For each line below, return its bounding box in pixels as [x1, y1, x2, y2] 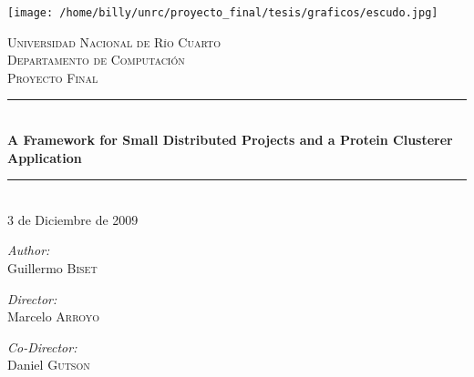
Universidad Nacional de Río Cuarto [7, 32, 221, 51]
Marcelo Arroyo [7, 307, 100, 326]
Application [7, 148, 82, 167]
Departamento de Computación [7, 50, 185, 69]
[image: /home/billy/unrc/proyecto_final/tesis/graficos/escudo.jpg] [7, 6, 438, 19]
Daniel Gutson [7, 355, 90, 374]
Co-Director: [7, 337, 77, 356]
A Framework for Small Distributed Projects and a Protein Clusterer [7, 130, 453, 149]
